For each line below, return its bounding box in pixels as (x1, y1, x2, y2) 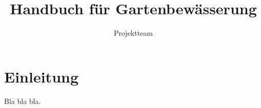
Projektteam (113, 28, 153, 38)
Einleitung (4, 66, 79, 87)
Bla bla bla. (4, 95, 41, 106)
